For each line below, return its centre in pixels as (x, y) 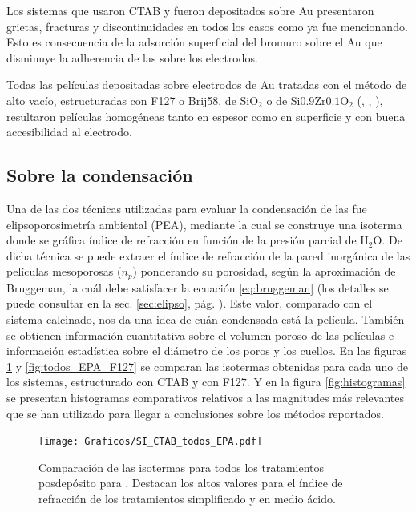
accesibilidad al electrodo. (69, 132)
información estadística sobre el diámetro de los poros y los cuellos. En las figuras (207, 351)
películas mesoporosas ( (64, 271)
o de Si (283, 100)
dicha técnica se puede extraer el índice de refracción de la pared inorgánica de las (208, 255)
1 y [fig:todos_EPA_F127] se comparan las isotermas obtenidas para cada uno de (207, 366)
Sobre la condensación (100, 175)
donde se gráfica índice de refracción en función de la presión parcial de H (188, 240)
